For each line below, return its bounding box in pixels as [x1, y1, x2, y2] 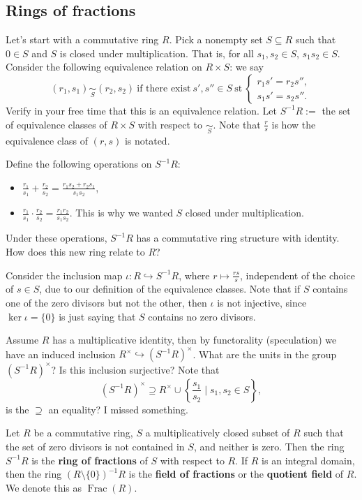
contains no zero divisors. [148, 309, 256, 323]
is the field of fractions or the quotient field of [128, 466, 344, 481]
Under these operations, [6, 230, 107, 245]
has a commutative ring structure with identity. [136, 230, 340, 245]
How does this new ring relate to [6, 244, 145, 259]
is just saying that [59, 309, 136, 323]
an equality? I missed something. [48, 402, 188, 416]
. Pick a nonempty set [169, 32, 263, 47]
